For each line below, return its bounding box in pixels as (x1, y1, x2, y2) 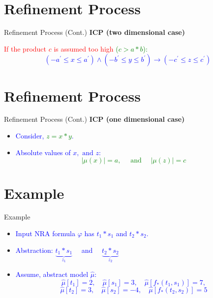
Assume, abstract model (15, 269, 89, 279)
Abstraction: (15, 244, 53, 255)
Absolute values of (15, 147, 71, 157)
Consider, (15, 131, 44, 141)
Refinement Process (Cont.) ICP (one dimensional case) (4, 114, 185, 124)
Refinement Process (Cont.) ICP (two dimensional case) (4, 27, 185, 37)
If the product (4, 43, 47, 54)
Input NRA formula (15, 228, 75, 238)
